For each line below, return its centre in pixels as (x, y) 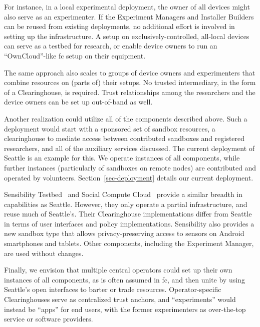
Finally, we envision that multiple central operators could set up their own (118, 270)
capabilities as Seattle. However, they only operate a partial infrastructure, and (126, 204)
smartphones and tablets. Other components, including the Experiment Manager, (129, 243)
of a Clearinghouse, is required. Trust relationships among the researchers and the (130, 92)
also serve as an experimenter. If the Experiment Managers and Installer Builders (129, 16)
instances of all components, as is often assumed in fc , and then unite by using (124, 279)
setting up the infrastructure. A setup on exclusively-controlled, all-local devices (127, 36)
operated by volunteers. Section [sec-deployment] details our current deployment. (129, 177)
